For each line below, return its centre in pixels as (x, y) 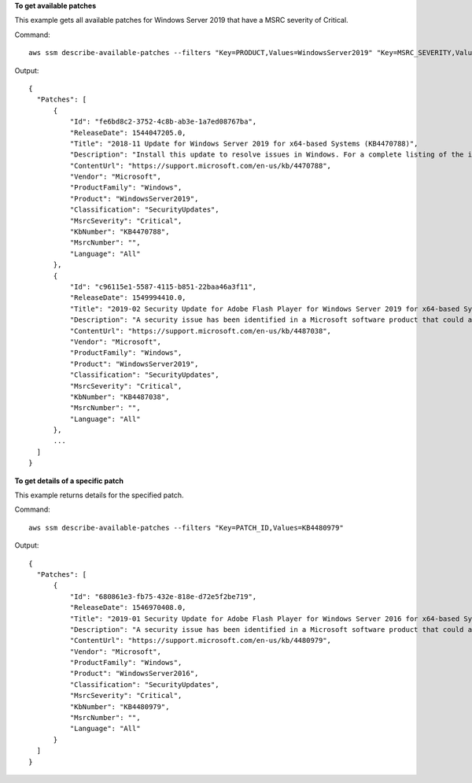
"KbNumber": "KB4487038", (120, 397)
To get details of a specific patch (69, 481)
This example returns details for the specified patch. (99, 495)
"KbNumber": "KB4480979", (120, 707)
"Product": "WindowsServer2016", (134, 674)
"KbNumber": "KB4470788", (120, 232)
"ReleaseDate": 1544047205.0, (128, 133)
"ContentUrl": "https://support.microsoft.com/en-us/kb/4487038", (201, 331)
